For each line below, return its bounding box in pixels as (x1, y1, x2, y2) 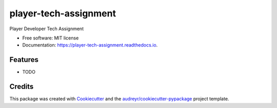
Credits (9, 82, 34, 91)
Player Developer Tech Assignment (9, 26, 84, 32)
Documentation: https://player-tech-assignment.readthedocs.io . (22, 42, 158, 48)
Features (9, 55, 38, 64)
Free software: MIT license (22, 35, 79, 41)
